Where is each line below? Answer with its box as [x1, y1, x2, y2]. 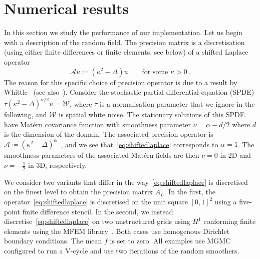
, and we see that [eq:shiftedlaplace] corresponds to [61, 139, 218, 149]
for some [142, 68, 168, 76]
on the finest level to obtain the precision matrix [4, 186, 153, 197]
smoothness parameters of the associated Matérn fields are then [4, 150, 199, 160]
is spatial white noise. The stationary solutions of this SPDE [59, 109, 245, 120]
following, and [4, 109, 47, 120]
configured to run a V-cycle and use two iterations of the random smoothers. [4, 245, 239, 256]
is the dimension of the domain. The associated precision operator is [4, 129, 213, 139]
